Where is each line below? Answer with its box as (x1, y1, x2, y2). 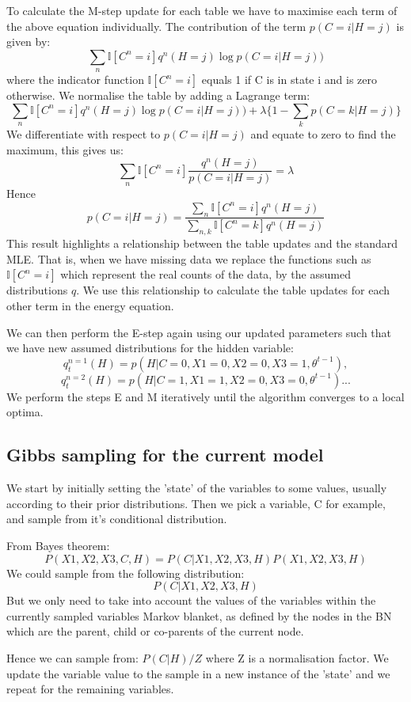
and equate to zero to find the (250, 126, 396, 142)
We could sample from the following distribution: (6, 564, 245, 581)
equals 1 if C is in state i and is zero (201, 71, 378, 88)
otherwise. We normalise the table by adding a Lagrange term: (6, 87, 310, 104)
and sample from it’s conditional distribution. (6, 510, 227, 527)
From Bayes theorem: (6, 537, 110, 553)
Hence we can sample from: (6, 649, 139, 666)
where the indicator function (6, 71, 144, 88)
